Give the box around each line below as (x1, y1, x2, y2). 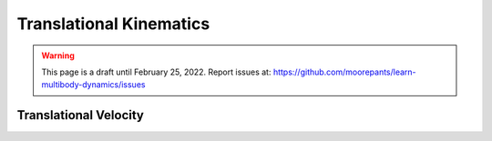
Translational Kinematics (16, 14, 210, 34)
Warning (41, 50, 75, 61)
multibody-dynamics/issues (41, 79, 146, 90)
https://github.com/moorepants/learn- (272, 66, 416, 77)
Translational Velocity (16, 107, 145, 123)
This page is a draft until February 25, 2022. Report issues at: (41, 66, 272, 77)
